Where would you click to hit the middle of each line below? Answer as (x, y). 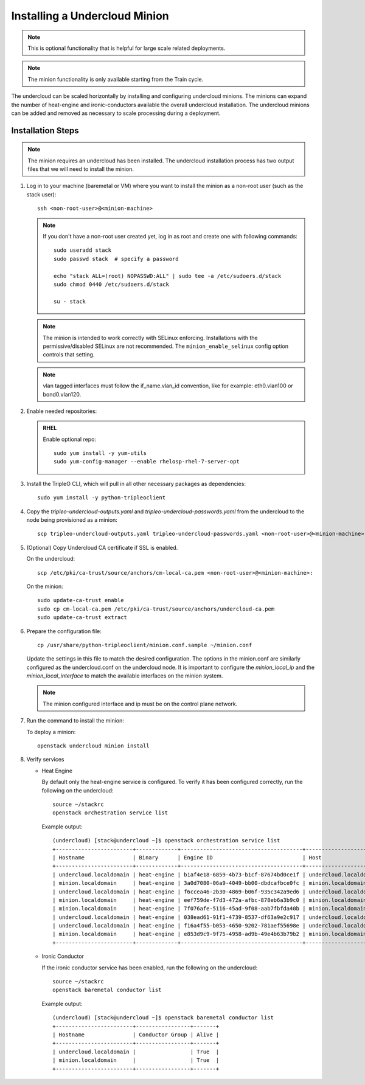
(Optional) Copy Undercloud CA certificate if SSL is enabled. (102, 547)
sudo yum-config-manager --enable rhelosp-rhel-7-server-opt (147, 462)
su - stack (70, 301)
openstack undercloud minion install (94, 746)
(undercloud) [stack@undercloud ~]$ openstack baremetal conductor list (163, 1018)
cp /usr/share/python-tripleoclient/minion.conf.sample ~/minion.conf (145, 645)
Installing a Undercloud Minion (90, 16)
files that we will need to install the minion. (81, 169)
